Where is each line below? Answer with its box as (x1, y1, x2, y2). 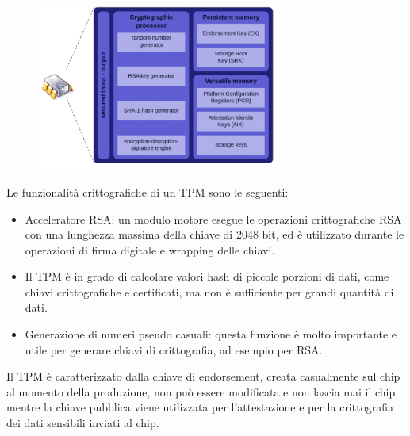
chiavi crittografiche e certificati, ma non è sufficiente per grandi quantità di (25, 283, 394, 300)
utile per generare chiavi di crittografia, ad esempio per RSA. (25, 341, 323, 358)
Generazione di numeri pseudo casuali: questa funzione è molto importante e (25, 326, 397, 342)
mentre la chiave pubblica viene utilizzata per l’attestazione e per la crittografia (6, 399, 393, 415)
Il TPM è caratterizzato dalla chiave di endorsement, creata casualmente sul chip (6, 368, 400, 384)
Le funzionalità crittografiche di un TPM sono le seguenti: (6, 183, 289, 200)
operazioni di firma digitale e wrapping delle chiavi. (25, 241, 275, 258)
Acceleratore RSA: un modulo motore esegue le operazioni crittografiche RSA (25, 210, 402, 227)
